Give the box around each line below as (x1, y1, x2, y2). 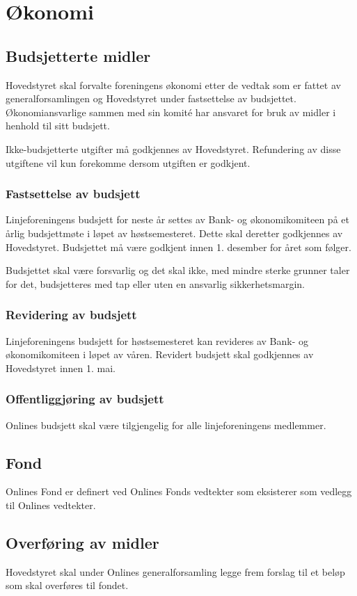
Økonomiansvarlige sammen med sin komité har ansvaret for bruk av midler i (6, 104, 336, 119)
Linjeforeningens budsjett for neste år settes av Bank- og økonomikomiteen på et (6, 212, 349, 227)
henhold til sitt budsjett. (6, 118, 110, 133)
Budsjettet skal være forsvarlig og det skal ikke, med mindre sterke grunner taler (6, 263, 350, 277)
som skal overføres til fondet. (6, 578, 129, 593)
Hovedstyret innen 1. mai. (6, 360, 116, 375)
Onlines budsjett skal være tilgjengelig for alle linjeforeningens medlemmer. (6, 417, 326, 432)
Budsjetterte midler (6, 45, 151, 66)
